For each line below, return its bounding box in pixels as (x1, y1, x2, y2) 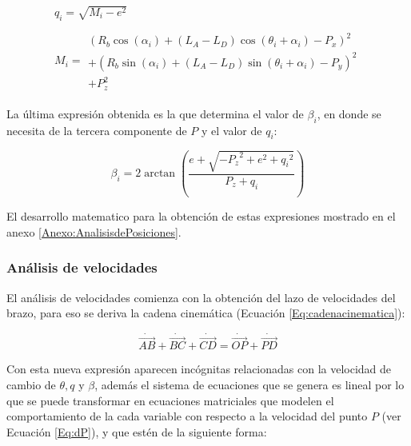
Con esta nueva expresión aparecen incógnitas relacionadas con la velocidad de (6, 360, 392, 377)
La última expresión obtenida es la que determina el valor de (6, 105, 304, 121)
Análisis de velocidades (6, 257, 158, 277)
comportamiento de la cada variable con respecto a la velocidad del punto (6, 408, 368, 424)
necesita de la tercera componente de (6, 121, 187, 138)
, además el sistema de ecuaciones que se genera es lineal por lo (94, 376, 405, 392)
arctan (144, 168, 176, 180)
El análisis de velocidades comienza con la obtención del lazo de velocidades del (6, 289, 396, 305)
